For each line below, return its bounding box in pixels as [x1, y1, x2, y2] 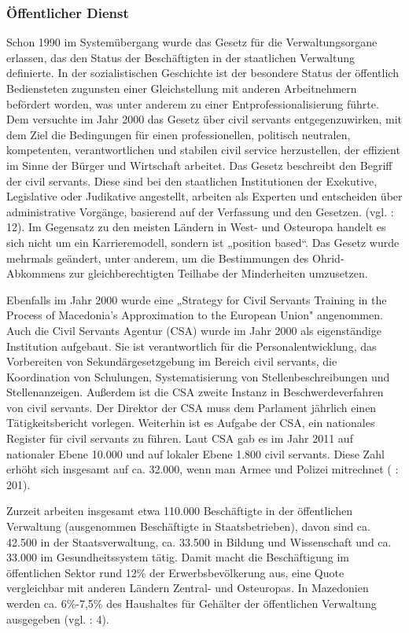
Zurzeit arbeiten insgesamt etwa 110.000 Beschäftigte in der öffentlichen [6, 502, 352, 519]
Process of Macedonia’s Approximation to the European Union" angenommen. [6, 307, 383, 323]
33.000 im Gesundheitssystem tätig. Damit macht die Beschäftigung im [6, 549, 350, 565]
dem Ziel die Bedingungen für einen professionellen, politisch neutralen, [6, 126, 351, 142]
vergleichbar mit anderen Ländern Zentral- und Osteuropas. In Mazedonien [6, 580, 369, 596]
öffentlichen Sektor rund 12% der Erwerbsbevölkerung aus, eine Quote [6, 564, 345, 580]
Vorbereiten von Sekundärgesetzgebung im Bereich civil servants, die [6, 353, 337, 370]
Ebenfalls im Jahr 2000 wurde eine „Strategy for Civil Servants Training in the [6, 291, 387, 307]
